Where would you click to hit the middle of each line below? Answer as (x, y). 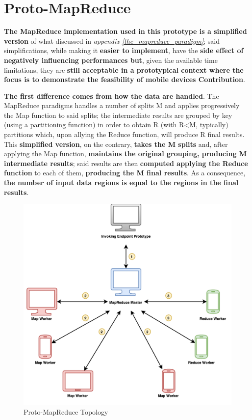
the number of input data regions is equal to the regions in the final (121, 182)
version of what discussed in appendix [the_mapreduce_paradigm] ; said (112, 41)
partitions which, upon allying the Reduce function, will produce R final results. (124, 134)
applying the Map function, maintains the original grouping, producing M (126, 154)
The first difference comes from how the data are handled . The (112, 96)
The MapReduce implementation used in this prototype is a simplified (126, 31)
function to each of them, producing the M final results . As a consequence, (125, 173)
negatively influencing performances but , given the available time (111, 60)
